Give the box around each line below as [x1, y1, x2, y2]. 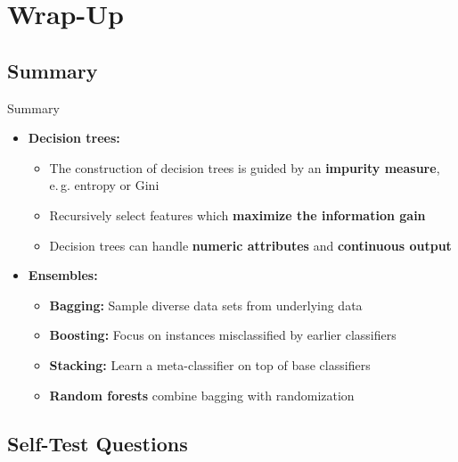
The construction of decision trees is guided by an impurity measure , [49, 158, 440, 177]
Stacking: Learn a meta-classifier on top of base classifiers [49, 355, 371, 374]
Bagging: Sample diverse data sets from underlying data [49, 295, 363, 314]
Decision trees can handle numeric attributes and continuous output [49, 235, 452, 254]
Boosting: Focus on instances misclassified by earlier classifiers [49, 326, 397, 344]
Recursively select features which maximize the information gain [49, 205, 426, 224]
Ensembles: [28, 266, 98, 285]
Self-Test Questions [7, 429, 188, 457]
